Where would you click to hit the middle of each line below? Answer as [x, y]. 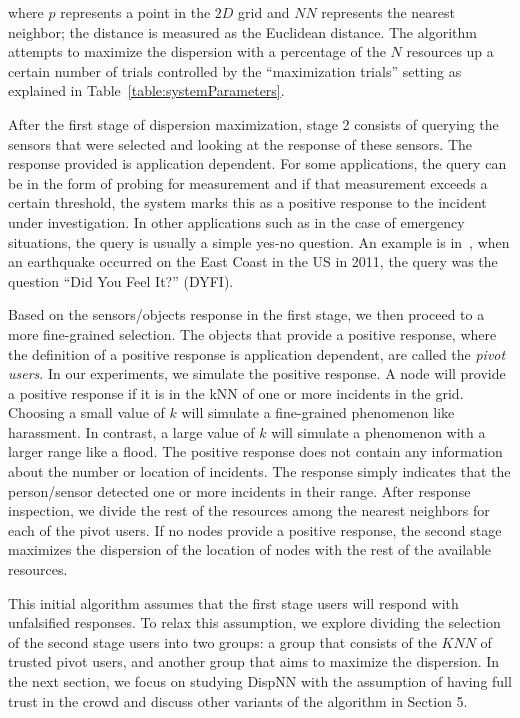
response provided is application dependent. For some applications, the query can [257, 163]
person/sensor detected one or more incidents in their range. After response [239, 490]
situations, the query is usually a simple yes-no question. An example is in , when [259, 241]
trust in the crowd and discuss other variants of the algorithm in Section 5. [238, 700]
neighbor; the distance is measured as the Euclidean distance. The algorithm [242, 31]
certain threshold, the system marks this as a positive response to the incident [247, 202]
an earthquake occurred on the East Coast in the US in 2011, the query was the [253, 261]
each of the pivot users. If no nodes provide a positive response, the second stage [255, 529]
